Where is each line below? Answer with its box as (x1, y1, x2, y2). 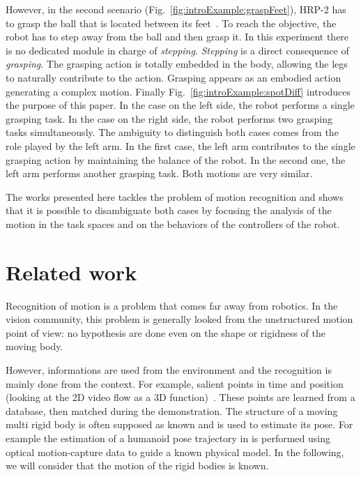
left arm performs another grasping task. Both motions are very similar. (6, 166, 313, 181)
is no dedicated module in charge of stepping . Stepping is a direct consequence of (6, 43, 349, 57)
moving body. (6, 339, 63, 354)
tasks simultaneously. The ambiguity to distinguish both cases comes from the (6, 125, 339, 139)
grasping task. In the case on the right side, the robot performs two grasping (6, 111, 332, 126)
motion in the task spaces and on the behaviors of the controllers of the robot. (6, 216, 340, 231)
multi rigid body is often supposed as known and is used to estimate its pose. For (6, 417, 353, 432)
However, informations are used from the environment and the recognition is (6, 363, 332, 377)
